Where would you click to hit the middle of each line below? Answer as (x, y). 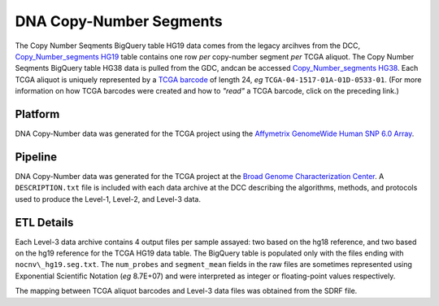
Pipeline (36, 157)
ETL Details (44, 223)
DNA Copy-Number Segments (119, 21)
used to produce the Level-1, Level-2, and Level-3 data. (108, 199)
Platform (37, 114)
